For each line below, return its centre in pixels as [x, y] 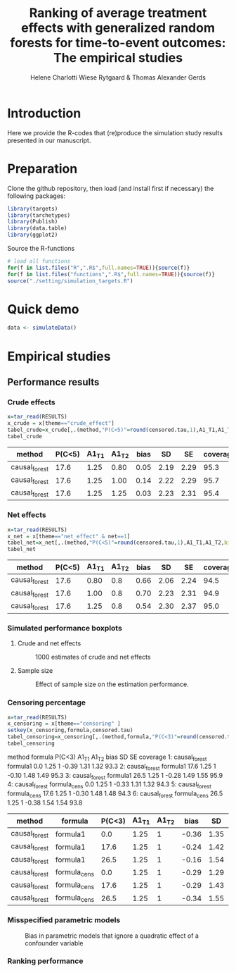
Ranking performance [45, 961]
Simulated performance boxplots [65, 628]
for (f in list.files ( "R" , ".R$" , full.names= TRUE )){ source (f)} [99, 268]
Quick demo [43, 309]
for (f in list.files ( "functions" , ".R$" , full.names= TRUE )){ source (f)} [111, 274]
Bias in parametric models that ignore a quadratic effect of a [112, 936]
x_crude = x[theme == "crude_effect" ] [61, 423]
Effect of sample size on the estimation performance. [112, 684]
